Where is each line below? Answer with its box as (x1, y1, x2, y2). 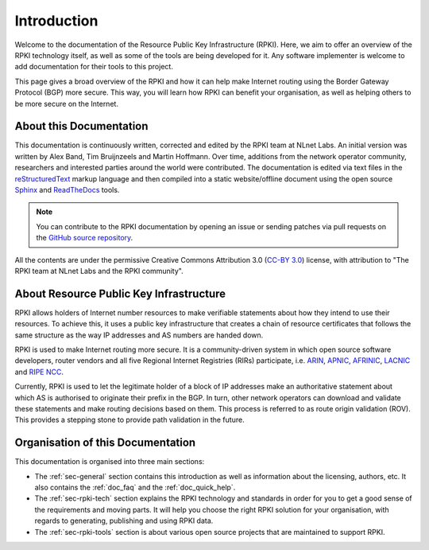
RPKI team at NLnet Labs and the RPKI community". (14, 266, 184, 275)
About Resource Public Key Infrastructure (14, 287, 226, 300)
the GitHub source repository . (36, 233, 133, 243)
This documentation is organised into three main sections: (14, 457, 205, 466)
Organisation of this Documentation (14, 436, 196, 450)
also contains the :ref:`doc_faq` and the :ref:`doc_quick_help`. (34, 482, 236, 493)
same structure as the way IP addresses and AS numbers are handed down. (14, 330, 264, 340)
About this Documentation (14, 119, 149, 133)
